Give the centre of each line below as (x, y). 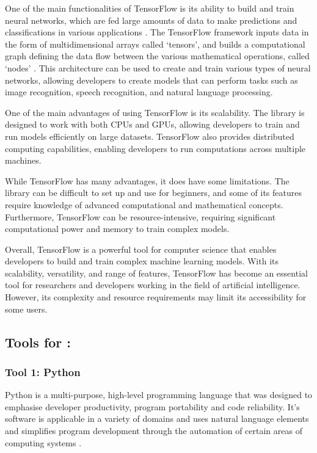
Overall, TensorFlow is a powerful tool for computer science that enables (141, 249)
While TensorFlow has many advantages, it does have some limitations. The (147, 180)
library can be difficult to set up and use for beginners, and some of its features (153, 193)
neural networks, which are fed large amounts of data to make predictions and (151, 20)
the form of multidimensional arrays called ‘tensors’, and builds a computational (155, 44)
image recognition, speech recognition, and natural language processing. (139, 92)
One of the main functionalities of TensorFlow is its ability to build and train (150, 8)
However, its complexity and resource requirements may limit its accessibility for (156, 297)
